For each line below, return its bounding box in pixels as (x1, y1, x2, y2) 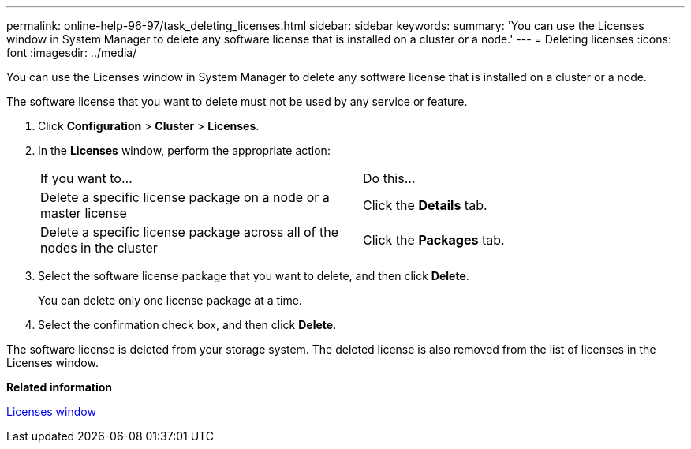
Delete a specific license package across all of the (40, 224, 339, 240)
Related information (6, 380, 113, 394)
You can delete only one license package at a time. (38, 294, 302, 307)
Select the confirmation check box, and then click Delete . (38, 318, 337, 331)
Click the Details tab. (363, 197, 487, 213)
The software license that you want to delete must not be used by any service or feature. (6, 95, 468, 108)
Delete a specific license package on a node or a (40, 189, 330, 205)
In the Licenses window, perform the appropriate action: (38, 144, 331, 157)
